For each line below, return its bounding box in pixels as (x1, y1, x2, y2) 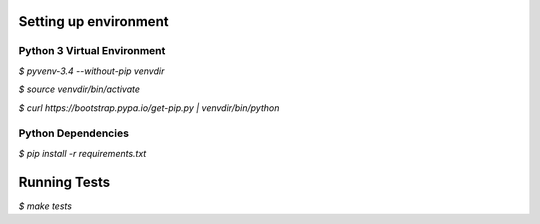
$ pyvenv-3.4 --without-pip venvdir (18, 65, 165, 77)
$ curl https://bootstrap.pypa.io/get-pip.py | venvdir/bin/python (18, 101, 280, 114)
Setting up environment (18, 13, 169, 30)
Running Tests (18, 173, 110, 190)
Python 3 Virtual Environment (18, 44, 166, 58)
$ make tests (18, 200, 72, 212)
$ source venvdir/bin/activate (18, 83, 140, 95)
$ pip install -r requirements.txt (18, 147, 147, 159)
